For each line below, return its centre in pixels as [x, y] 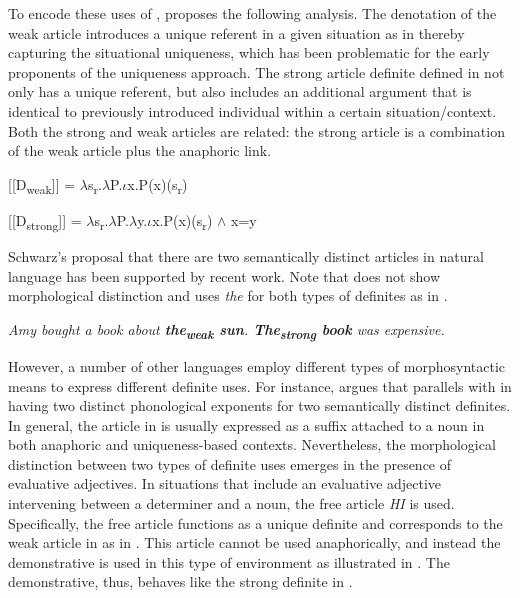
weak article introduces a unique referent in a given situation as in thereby [236, 32]
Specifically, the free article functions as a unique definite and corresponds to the [255, 522]
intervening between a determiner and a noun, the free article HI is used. [231, 503]
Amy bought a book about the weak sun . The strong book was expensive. [226, 330]
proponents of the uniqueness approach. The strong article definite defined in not [256, 71]
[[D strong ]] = [45, 221]
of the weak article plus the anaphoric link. [140, 150]
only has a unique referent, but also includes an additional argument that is [240, 91]
